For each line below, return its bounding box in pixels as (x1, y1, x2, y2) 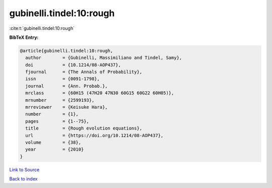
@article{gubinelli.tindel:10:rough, (20, 48, 113, 53)
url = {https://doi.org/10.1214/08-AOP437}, (25, 133, 164, 138)
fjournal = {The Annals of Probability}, (25, 69, 143, 75)
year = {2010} (25, 147, 84, 152)
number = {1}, (25, 111, 79, 117)
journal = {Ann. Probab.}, (25, 83, 108, 89)
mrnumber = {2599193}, (25, 97, 95, 103)
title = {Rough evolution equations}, (25, 126, 143, 131)
